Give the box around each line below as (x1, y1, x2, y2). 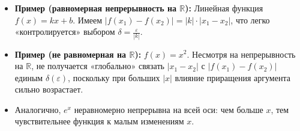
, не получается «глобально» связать (31, 59, 164, 72)
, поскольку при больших (68, 71, 160, 84)
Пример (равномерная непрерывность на (14, 2, 176, 14)
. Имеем (73, 13, 103, 26)
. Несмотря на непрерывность (187, 47, 296, 60)
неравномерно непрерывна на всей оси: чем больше (74, 103, 263, 115)
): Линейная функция (185, 2, 263, 14)
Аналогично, (14, 103, 61, 115)
